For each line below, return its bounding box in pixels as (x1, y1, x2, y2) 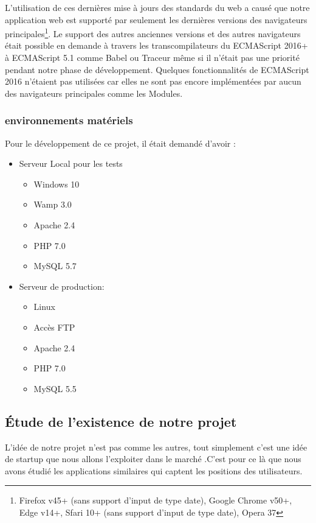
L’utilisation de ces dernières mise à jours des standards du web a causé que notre (5, 1, 310, 13)
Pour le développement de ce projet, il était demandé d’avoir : (5, 136, 236, 149)
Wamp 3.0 (33, 198, 72, 211)
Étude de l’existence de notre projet (5, 412, 237, 430)
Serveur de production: (19, 279, 105, 292)
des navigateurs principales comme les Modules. (5, 86, 183, 99)
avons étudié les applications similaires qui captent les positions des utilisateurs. (5, 464, 303, 477)
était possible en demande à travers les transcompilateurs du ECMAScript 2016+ (5, 39, 308, 52)
